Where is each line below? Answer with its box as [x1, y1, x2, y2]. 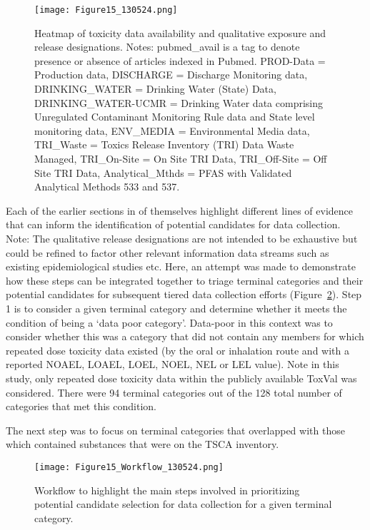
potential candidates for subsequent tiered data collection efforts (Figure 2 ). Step [6, 287, 362, 302]
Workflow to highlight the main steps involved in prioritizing [34, 482, 300, 497]
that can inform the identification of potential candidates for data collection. [6, 217, 341, 232]
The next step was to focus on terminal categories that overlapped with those [6, 422, 345, 437]
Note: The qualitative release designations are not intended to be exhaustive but [6, 230, 358, 245]
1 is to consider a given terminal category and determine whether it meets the [6, 300, 347, 315]
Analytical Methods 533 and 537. [34, 179, 180, 194]
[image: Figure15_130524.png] [34, 5, 178, 15]
